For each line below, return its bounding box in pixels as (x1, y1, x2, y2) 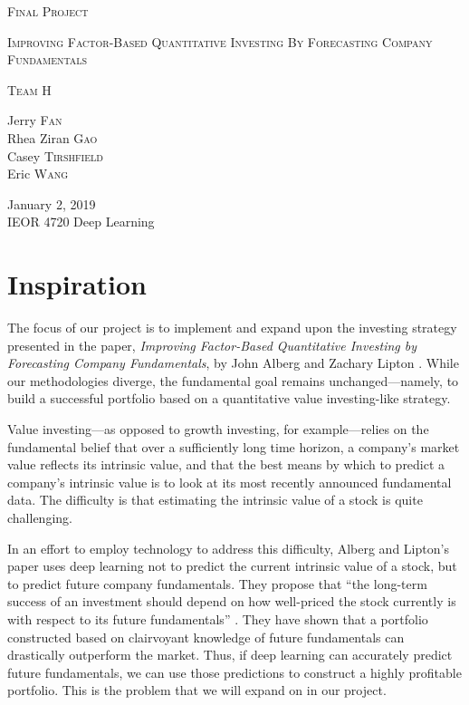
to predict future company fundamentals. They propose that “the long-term (7, 574, 427, 593)
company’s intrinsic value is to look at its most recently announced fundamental (7, 472, 452, 491)
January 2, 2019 (7, 194, 96, 213)
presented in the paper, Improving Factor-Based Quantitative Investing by (7, 335, 417, 354)
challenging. (7, 508, 72, 526)
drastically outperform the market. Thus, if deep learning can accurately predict (7, 645, 453, 664)
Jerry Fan (7, 111, 62, 130)
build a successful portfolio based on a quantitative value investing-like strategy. (7, 389, 451, 408)
